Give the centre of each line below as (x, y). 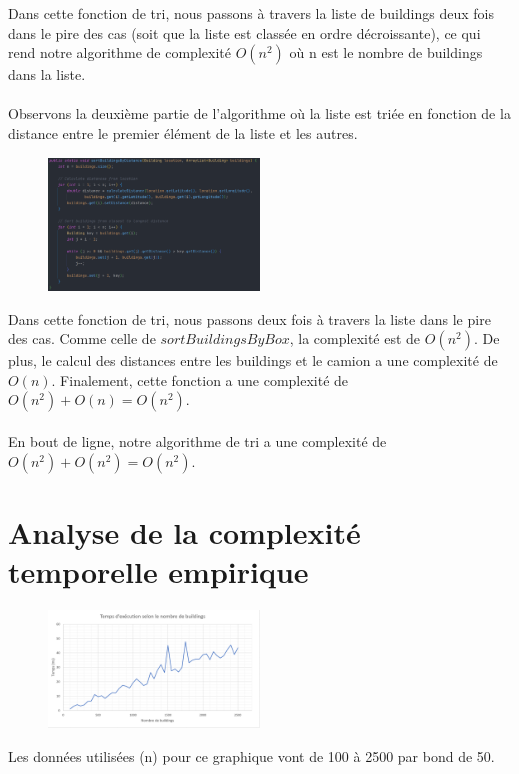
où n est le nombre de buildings (386, 52)
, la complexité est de (355, 338)
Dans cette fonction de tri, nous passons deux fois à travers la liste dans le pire (249, 318)
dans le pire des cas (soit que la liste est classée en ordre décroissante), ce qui (244, 32)
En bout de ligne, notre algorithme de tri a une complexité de (197, 441)
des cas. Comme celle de (82, 338)
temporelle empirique (158, 571)
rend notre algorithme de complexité (119, 52)
